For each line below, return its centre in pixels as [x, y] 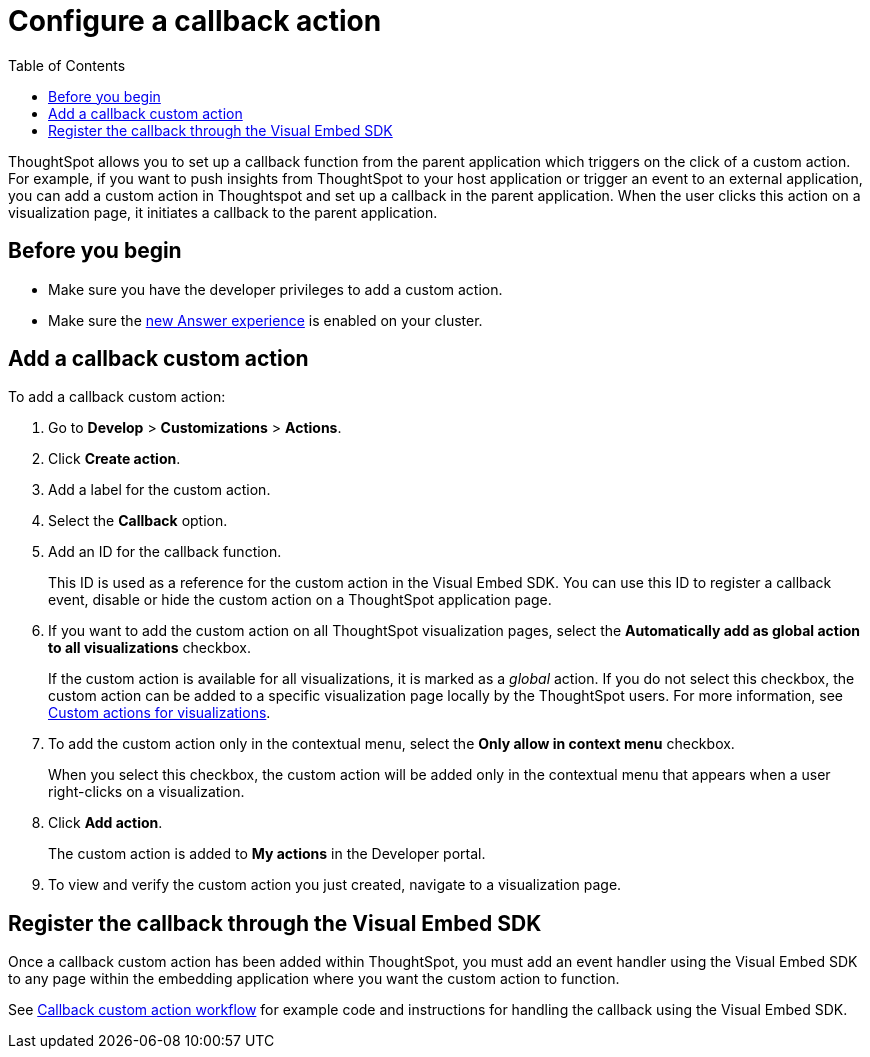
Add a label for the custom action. [159, 490]
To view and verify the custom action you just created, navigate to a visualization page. [335, 885]
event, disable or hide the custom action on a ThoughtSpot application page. [300, 600]
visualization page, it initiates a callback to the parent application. [223, 212]
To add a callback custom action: [117, 397]
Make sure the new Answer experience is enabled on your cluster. [265, 320]
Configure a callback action [195, 21]
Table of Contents [67, 65]
